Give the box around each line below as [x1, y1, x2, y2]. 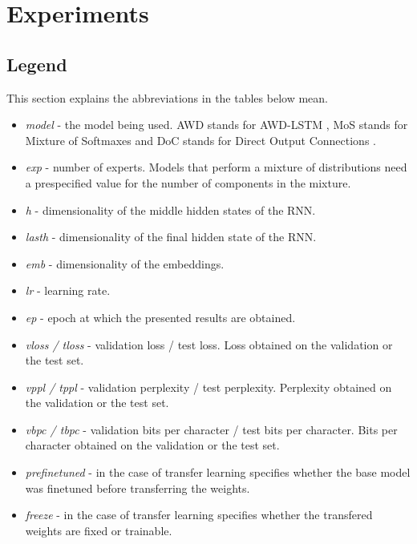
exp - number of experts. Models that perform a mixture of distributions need [25, 159, 407, 175]
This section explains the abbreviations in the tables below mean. [6, 89, 328, 106]
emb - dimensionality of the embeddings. [25, 255, 225, 272]
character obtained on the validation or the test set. [25, 437, 280, 453]
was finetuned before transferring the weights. [25, 479, 250, 496]
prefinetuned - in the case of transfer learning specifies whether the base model [25, 464, 411, 481]
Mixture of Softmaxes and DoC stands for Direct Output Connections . [25, 131, 376, 148]
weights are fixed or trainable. [25, 522, 172, 538]
